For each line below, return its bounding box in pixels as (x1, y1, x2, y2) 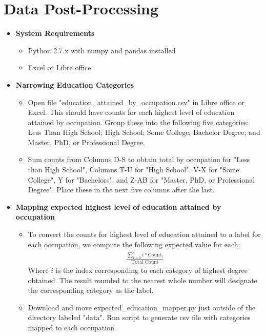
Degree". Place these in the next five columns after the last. (28, 184, 215, 195)
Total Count (131, 259, 159, 265)
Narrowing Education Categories (15, 79, 134, 90)
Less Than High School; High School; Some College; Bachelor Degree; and (28, 127, 260, 137)
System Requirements (15, 28, 95, 38)
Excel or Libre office (28, 62, 91, 73)
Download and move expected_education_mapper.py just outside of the (28, 302, 256, 312)
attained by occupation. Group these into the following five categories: (28, 116, 249, 127)
